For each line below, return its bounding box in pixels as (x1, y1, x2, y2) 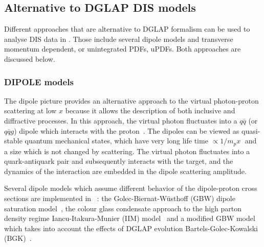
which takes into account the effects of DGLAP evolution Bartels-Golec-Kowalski (4, 223, 258, 233)
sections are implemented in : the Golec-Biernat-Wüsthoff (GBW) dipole (4, 193, 235, 203)
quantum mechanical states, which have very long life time (25, 135, 208, 146)
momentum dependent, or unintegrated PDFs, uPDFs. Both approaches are (4, 43, 241, 54)
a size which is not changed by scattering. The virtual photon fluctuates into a (4, 145, 250, 156)
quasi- (241, 125, 260, 136)
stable (4, 135, 23, 146)
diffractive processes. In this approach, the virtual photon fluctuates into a (4, 115, 237, 126)
